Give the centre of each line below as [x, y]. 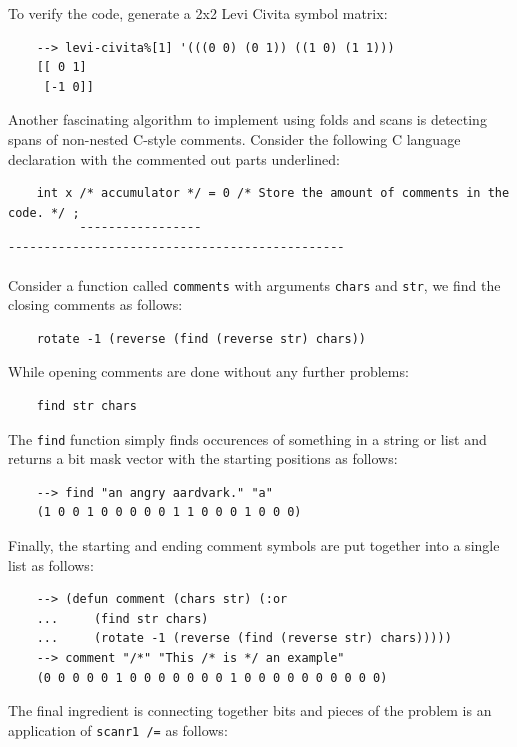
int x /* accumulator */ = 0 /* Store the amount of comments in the [273, 193]
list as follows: [51, 564]
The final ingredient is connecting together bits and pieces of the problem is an [250, 710]
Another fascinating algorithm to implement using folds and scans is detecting [247, 119]
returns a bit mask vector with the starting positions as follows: [203, 458]
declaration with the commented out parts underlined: [174, 158]
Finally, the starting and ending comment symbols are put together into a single [254, 545]
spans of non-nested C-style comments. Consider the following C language [234, 138]
